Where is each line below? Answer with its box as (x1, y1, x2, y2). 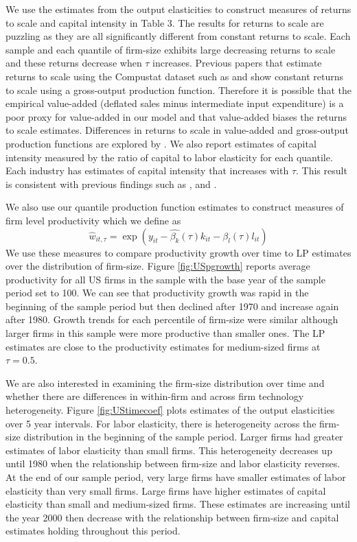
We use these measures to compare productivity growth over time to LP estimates (5, 245, 352, 259)
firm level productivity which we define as (5, 213, 181, 227)
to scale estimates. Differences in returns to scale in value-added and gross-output (5, 123, 349, 137)
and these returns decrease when (5, 56, 142, 70)
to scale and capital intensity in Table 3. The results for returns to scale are (5, 15, 324, 30)
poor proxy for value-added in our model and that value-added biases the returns (5, 109, 347, 123)
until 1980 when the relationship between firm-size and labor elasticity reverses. (5, 456, 341, 471)
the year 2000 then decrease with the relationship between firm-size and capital (5, 510, 339, 524)
